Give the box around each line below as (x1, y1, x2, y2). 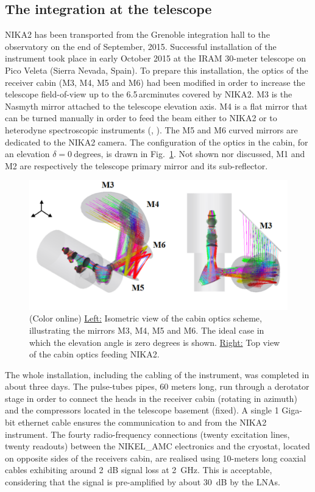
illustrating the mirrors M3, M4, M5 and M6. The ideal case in (29, 323, 264, 336)
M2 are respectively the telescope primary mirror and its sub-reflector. (5, 159, 268, 172)
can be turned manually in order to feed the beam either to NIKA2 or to (5, 111, 277, 124)
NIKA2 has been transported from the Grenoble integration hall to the (5, 28, 270, 41)
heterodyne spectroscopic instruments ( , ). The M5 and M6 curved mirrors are (5, 123, 298, 136)
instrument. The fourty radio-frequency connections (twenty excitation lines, (5, 427, 290, 440)
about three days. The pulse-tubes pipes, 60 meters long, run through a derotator (5, 380, 310, 393)
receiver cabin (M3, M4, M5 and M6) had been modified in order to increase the (5, 76, 305, 88)
